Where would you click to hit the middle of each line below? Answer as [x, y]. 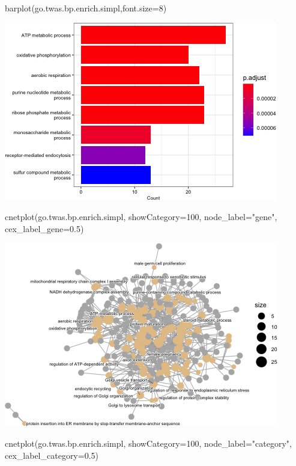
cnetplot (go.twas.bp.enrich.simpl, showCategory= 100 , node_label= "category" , [148, 443]
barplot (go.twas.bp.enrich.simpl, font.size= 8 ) [86, 8]
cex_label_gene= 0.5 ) [44, 228]
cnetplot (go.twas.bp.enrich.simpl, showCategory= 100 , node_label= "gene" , [141, 217]
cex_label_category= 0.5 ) [52, 455]
